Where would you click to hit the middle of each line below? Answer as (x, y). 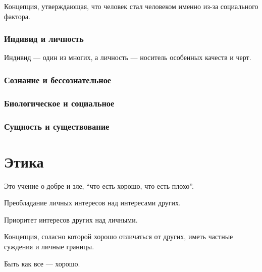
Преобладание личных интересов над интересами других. (92, 203)
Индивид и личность (44, 39)
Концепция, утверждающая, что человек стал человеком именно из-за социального (131, 6)
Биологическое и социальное (59, 103)
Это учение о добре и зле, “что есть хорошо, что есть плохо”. (99, 185)
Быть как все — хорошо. (42, 263)
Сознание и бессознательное (58, 79)
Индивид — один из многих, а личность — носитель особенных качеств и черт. (128, 57)
